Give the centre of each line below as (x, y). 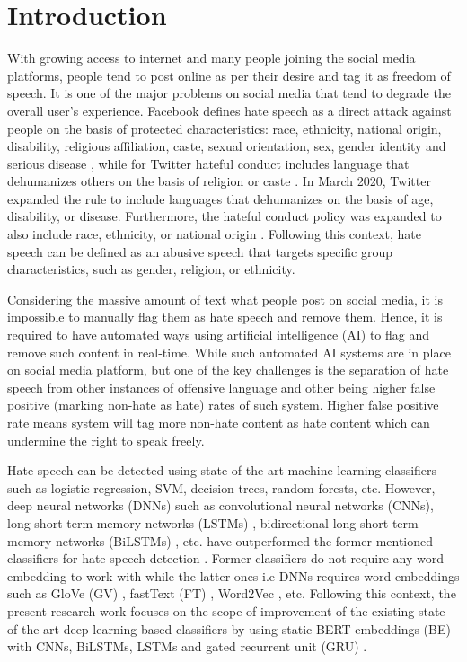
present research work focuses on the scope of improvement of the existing (211, 610)
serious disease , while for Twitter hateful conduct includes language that (208, 163)
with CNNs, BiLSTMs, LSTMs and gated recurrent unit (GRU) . (187, 646)
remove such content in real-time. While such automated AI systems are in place (229, 352)
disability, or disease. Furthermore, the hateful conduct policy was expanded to (225, 216)
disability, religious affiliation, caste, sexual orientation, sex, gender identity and (227, 146)
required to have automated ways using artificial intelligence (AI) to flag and (219, 335)
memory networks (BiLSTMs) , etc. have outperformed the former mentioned (220, 540)
